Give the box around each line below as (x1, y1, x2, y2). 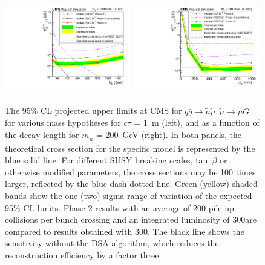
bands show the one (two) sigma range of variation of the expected (5, 189, 252, 201)
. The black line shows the (147, 224, 244, 237)
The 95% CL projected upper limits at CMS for (5, 104, 182, 117)
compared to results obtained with (5, 224, 132, 237)
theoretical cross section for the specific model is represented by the (5, 142, 255, 154)
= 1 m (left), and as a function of (134, 116, 260, 129)
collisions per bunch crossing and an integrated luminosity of (5, 213, 230, 226)
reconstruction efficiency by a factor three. (5, 248, 162, 261)
